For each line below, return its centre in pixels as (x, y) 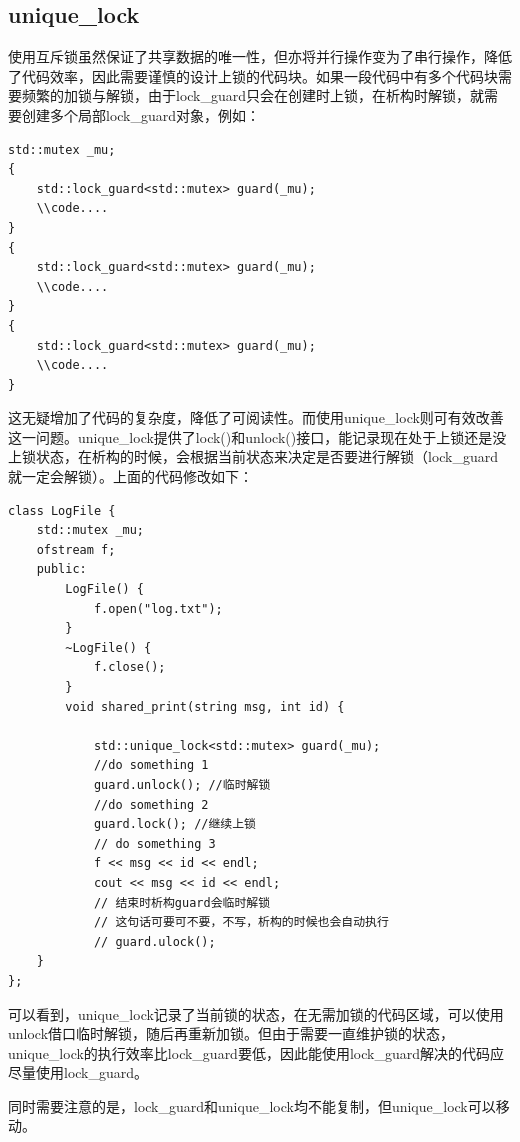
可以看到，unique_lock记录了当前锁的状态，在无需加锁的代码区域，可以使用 (256, 1013)
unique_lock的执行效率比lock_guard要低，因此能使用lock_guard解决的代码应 (256, 1052)
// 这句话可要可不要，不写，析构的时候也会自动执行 (241, 922)
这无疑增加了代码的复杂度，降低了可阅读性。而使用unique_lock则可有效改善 (256, 417)
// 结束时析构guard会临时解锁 (182, 902)
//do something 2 (151, 804)
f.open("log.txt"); (158, 608)
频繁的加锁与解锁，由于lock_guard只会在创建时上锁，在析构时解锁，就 (253, 95)
